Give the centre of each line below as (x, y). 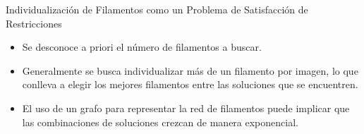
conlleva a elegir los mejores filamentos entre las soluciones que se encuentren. (190, 84)
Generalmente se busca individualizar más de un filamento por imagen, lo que (190, 70)
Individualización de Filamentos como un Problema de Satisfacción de (157, 9)
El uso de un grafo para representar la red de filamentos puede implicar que (186, 108)
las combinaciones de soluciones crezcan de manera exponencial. (160, 122)
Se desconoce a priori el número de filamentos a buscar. (142, 47)
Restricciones (34, 23)
